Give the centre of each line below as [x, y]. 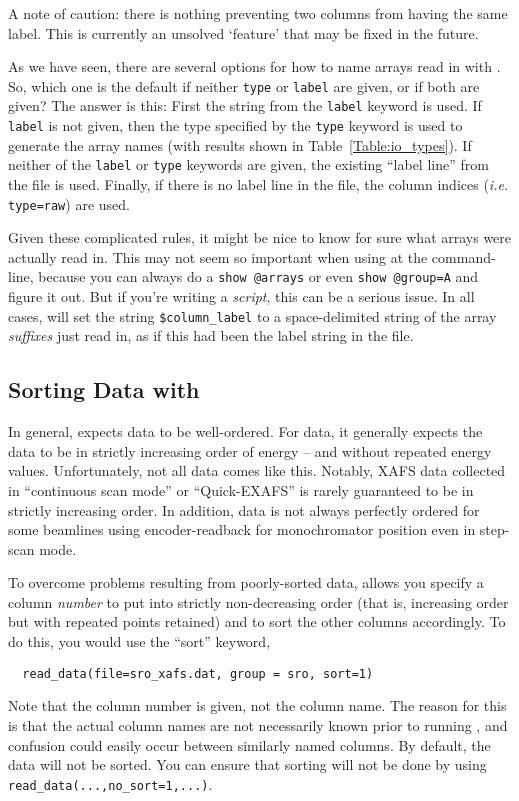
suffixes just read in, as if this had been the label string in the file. [211, 335]
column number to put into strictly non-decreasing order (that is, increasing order [258, 601]
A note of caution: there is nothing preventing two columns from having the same [258, 13]
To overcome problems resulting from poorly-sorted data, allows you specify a [246, 582]
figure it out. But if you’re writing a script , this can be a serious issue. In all [241, 296]
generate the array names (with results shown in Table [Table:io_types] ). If [240, 144]
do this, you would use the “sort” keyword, [139, 641]
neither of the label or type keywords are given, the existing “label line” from [248, 164]
